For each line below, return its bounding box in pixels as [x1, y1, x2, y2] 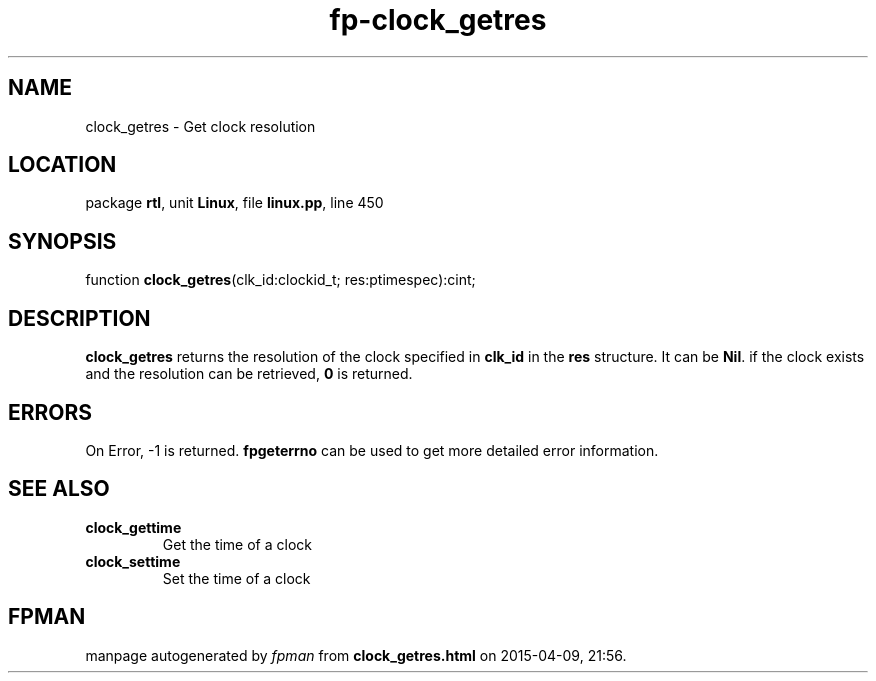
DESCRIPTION [8, 305, 151, 331]
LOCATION [8, 152, 117, 178]
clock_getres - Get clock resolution [85, 117, 316, 135]
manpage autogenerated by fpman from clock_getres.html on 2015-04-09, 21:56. [85, 646, 627, 664]
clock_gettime [85, 518, 182, 536]
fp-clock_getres [329, 3, 547, 37]
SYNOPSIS [8, 228, 117, 254]
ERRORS [8, 399, 93, 425]
